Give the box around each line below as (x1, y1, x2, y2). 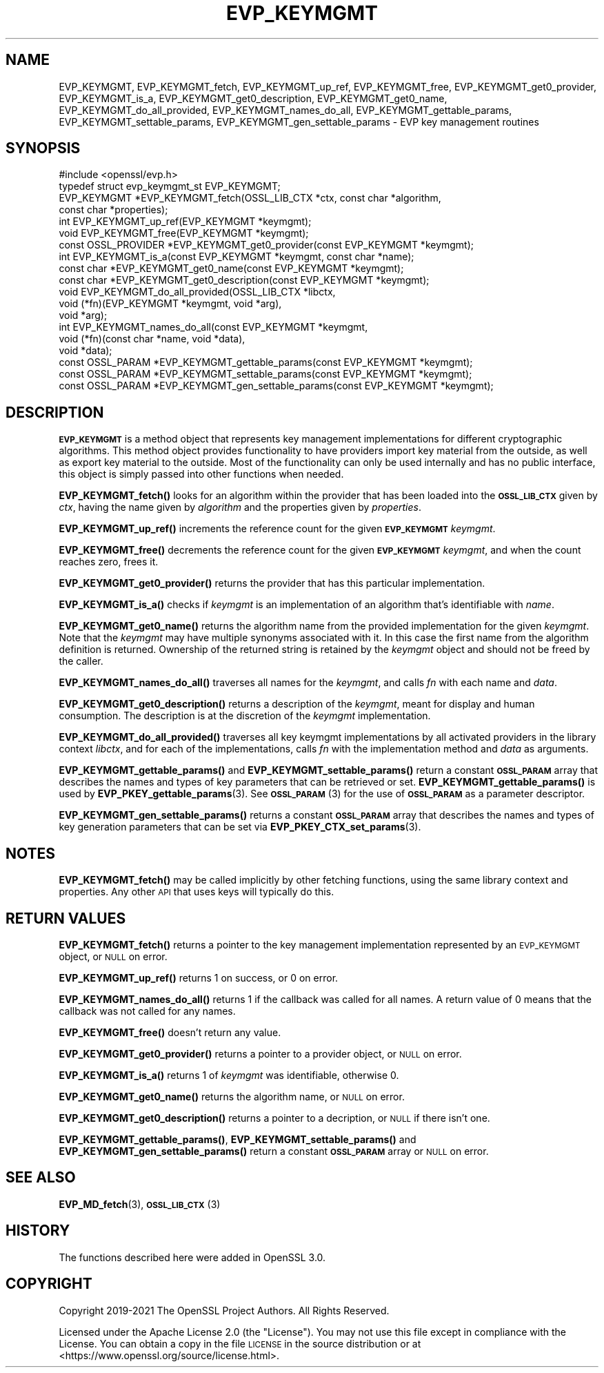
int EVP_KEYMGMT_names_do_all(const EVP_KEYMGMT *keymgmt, (59, 321, 368, 333)
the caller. (59, 655, 103, 668)
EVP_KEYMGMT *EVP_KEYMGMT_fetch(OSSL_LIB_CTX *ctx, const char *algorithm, (59, 192, 441, 204)
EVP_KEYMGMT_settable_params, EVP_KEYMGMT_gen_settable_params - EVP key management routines (59, 115, 539, 128)
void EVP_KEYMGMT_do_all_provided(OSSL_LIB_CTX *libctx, (59, 286, 336, 298)
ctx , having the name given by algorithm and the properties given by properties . (59, 501, 421, 514)
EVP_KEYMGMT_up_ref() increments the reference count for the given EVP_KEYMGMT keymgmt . (59, 523, 496, 535)
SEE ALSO (6, 1169, 76, 1187)
